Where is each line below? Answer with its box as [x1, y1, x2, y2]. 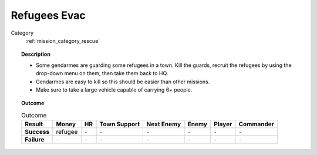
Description [21, 50, 51, 58]
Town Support [99, 120, 140, 129]
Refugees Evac [11, 9, 86, 22]
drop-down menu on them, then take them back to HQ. [36, 70, 168, 77]
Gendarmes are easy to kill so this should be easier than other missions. [36, 78, 210, 85]
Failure [24, 136, 45, 144]
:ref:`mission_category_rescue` [25, 37, 100, 44]
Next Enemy [146, 120, 181, 129]
